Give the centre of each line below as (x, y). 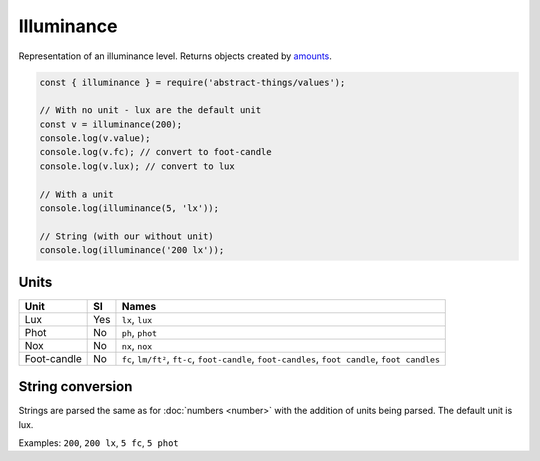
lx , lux (137, 319)
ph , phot (139, 332)
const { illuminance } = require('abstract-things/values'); (192, 82)
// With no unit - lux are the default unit (150, 110)
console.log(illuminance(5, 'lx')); (129, 208)
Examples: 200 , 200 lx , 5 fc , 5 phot (98, 443)
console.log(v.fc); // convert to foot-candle (155, 152)
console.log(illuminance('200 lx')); (132, 250)
